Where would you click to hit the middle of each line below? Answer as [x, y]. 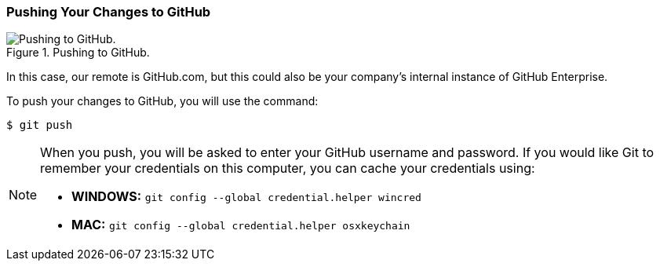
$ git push [40, 125]
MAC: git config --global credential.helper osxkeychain [241, 225]
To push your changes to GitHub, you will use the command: [162, 101]
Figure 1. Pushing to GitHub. [78, 53]
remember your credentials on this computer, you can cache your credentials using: [288, 168]
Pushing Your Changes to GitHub [109, 12]
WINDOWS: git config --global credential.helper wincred [246, 197]
